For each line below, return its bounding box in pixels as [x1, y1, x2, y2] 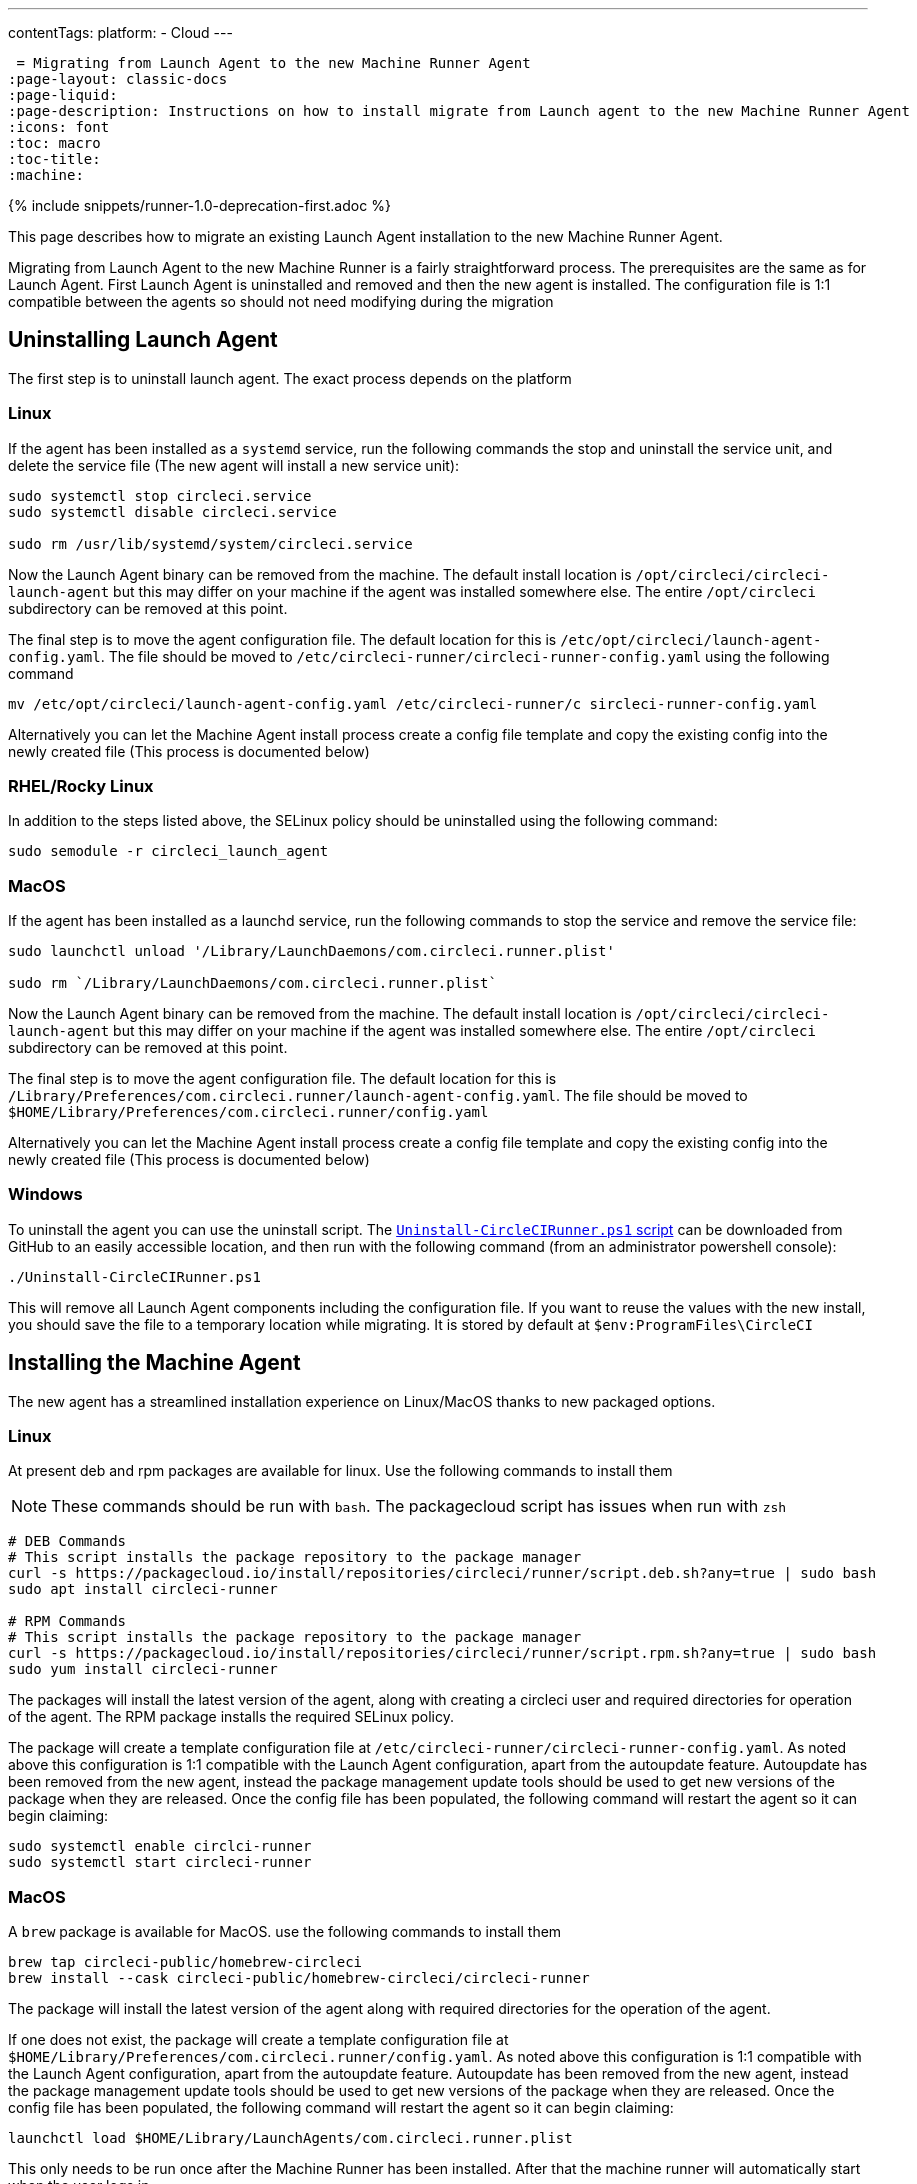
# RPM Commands [8, 1613, 127, 1630]
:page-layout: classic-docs [8, 71, 228, 87]
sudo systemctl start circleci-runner [8, 1854, 312, 1871]
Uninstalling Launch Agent [8, 327, 278, 353]
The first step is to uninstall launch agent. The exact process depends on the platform [8, 369, 572, 387]
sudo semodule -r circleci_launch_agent [8, 843, 329, 860]
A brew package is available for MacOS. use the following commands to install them [8, 1923, 562, 1941]
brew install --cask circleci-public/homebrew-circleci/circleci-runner [8, 1970, 590, 1987]
